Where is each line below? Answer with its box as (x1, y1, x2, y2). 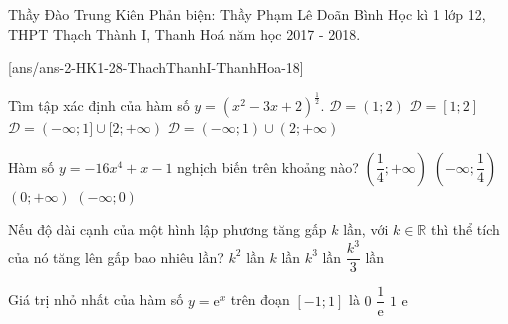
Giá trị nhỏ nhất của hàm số (8, 289, 184, 310)
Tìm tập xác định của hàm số (8, 95, 190, 116)
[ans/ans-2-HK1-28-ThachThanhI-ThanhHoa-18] (8, 57, 304, 78)
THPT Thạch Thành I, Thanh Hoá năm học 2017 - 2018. (8, 23, 361, 44)
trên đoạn (230, 289, 290, 310)
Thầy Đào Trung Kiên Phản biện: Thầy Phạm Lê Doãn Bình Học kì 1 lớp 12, (8, 4, 486, 24)
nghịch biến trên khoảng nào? (177, 156, 359, 177)
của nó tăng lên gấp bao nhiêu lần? (8, 246, 224, 267)
